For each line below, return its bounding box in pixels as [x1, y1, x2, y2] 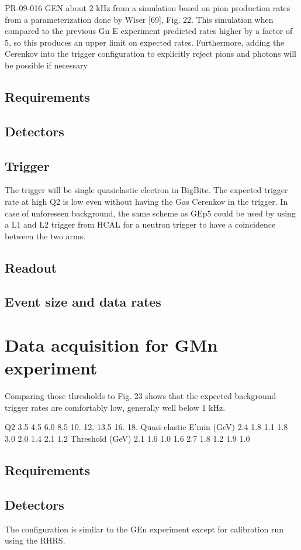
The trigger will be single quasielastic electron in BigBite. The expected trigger [5, 184, 288, 196]
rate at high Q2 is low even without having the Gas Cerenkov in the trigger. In [5, 195, 288, 207]
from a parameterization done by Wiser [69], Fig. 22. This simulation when [5, 13, 274, 25]
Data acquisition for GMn [5, 333, 218, 357]
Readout [5, 258, 57, 276]
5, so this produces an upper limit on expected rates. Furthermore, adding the [5, 36, 285, 48]
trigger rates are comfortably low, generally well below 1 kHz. [5, 401, 226, 413]
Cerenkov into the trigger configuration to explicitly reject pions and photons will [5, 47, 296, 60]
